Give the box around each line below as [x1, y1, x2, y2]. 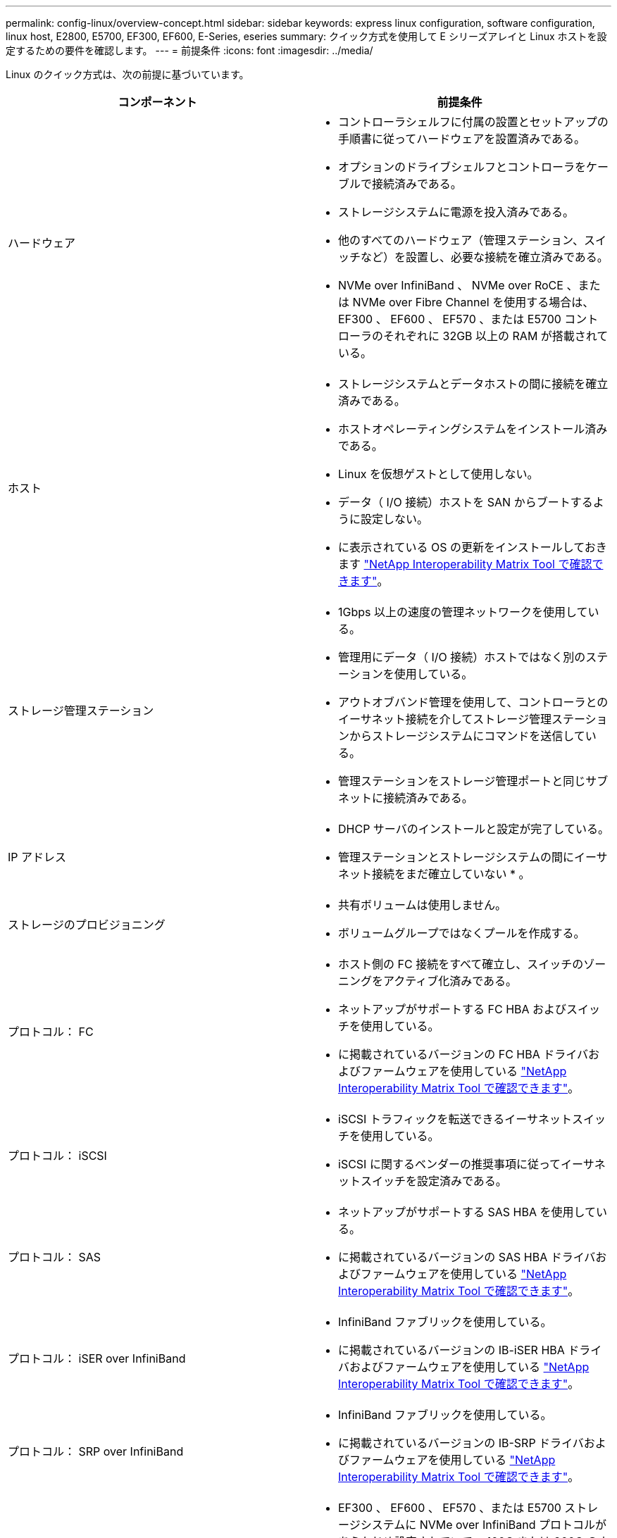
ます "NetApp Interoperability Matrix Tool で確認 [338, 557, 592, 571]
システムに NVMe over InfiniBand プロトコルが [360, 1518, 606, 1532]
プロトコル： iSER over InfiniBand [8, 1351, 186, 1365]
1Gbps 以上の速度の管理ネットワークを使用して [338, 605, 588, 619]
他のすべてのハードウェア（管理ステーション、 [338, 233, 584, 247]
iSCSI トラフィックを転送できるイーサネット [338, 1112, 572, 1126]
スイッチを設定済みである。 [361, 1174, 507, 1188]
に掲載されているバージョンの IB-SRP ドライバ [338, 1436, 584, 1450]
